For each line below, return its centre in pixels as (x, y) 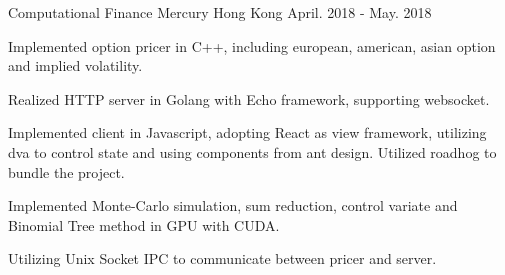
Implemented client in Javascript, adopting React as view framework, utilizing (247, 132)
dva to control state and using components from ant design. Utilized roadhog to (252, 151)
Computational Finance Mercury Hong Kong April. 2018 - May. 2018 (220, 12)
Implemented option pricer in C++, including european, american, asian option (252, 45)
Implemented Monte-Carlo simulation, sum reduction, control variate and (233, 205)
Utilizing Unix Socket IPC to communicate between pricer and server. (222, 258)
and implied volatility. (75, 65)
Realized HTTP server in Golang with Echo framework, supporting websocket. (249, 98)
